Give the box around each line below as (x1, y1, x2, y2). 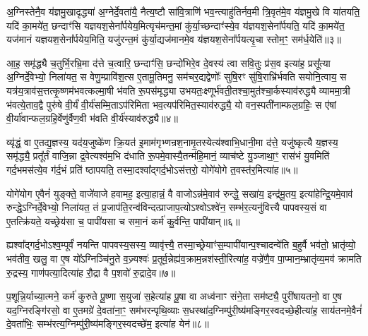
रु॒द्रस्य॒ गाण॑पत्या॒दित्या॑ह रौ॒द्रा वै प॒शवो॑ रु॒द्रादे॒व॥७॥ (6, 265, 176, 280)
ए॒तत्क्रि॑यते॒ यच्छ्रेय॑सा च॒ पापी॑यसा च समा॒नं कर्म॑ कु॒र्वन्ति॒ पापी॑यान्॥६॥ (6, 213, 240, 228)
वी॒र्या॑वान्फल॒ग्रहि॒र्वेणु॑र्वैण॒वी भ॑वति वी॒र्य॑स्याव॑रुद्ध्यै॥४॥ (6, 111, 179, 126)
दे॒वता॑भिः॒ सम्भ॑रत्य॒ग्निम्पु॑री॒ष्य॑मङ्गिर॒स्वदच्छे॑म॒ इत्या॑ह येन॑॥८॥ (6, 316, 209, 331)
